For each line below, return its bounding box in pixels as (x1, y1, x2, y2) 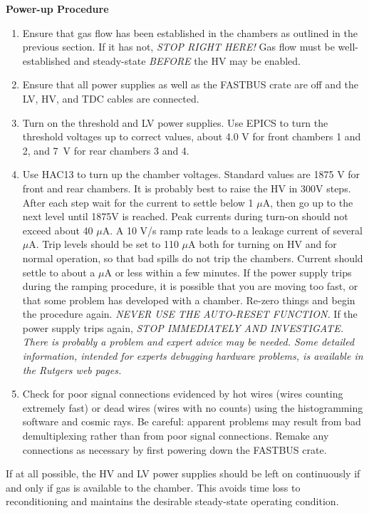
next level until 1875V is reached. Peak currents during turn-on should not (22, 209, 348, 224)
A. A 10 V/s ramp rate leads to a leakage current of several (102, 222, 363, 237)
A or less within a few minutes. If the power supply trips (104, 264, 352, 279)
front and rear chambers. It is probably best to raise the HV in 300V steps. (22, 180, 351, 195)
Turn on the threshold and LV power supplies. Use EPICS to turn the (22, 115, 328, 130)
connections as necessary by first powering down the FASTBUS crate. (22, 442, 327, 457)
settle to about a (22, 264, 95, 279)
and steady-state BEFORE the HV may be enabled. (73, 53, 301, 68)
